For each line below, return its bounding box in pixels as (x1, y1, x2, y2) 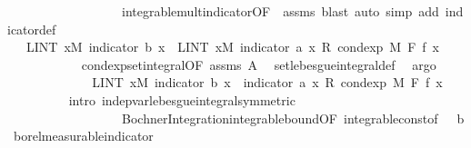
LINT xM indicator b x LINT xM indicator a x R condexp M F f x (25, 37, 439, 56)
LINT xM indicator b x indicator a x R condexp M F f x (92, 73, 443, 92)
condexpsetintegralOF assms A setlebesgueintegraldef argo (81, 54, 436, 74)
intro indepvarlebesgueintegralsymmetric (68, 90, 296, 109)
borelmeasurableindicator (13, 126, 154, 145)
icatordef (7, 19, 56, 38)
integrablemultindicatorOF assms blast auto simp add (121, 2, 439, 20)
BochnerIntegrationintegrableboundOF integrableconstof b (121, 108, 465, 127)
